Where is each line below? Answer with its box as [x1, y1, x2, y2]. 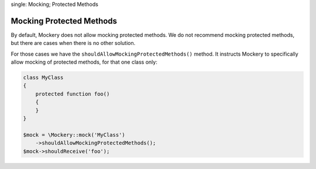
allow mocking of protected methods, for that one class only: [11, 58, 157, 65]
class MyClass [23, 74, 64, 81]
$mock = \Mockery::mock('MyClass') [23, 132, 125, 138]
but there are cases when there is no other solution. [11, 40, 136, 47]
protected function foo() [35, 91, 110, 97]
